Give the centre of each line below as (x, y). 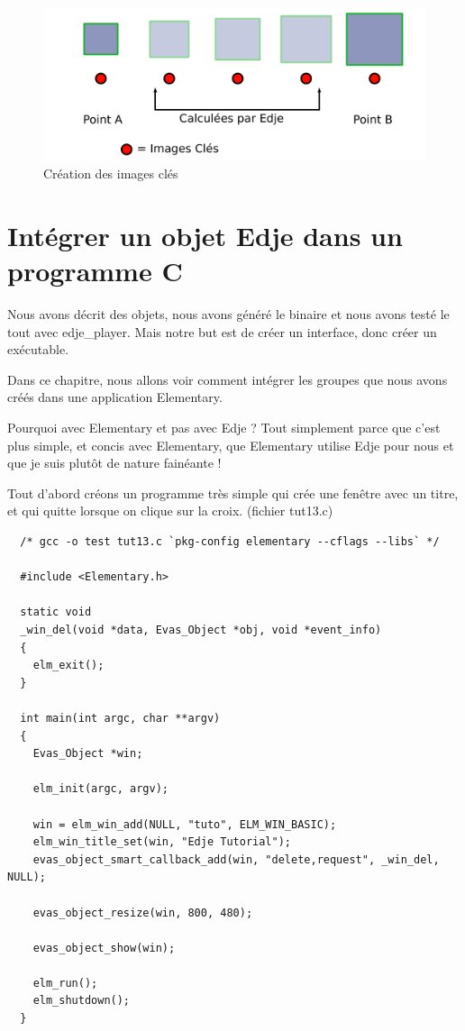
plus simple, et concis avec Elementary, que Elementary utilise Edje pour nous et (231, 445)
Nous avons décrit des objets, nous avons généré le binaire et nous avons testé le (228, 314)
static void (56, 612)
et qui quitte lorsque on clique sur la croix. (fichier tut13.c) (170, 511)
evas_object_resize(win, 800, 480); (143, 912)
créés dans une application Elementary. (115, 397)
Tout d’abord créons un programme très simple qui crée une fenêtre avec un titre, (233, 493)
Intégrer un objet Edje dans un (205, 235)
